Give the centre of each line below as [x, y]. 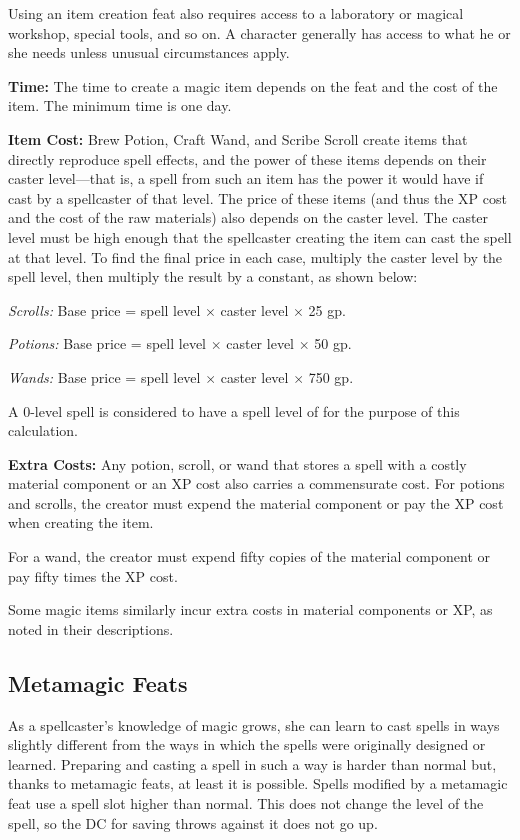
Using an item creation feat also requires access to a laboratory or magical [236, 13]
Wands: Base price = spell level [104, 376]
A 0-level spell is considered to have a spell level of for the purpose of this [234, 410]
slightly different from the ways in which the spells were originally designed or [247, 744]
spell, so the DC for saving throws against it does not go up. [193, 822]
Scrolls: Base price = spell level [104, 309]
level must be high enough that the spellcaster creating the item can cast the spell [260, 236]
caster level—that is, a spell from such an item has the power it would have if [246, 178]
